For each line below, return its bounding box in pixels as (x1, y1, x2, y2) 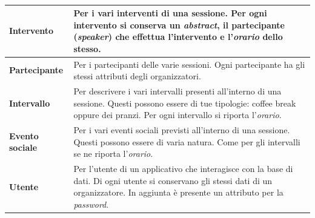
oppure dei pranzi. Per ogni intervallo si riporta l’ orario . (73, 108, 282, 121)
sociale (9, 141, 38, 154)
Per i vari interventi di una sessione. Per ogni (73, 7, 267, 19)
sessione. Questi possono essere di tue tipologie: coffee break (73, 96, 296, 109)
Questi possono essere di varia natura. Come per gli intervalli (73, 135, 300, 148)
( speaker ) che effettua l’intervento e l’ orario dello (73, 30, 283, 43)
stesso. (73, 42, 101, 54)
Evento (9, 129, 39, 142)
